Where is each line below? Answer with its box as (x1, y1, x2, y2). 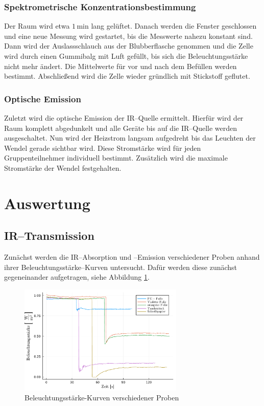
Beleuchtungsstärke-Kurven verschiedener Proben (25, 392, 179, 403)
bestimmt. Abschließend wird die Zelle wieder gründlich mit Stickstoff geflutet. (4, 71, 250, 81)
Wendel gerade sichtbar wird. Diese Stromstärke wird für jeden (4, 142, 201, 153)
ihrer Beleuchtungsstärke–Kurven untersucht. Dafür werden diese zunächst (4, 261, 237, 272)
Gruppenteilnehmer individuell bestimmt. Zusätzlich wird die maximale (4, 152, 228, 163)
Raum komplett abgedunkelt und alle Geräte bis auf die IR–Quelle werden (4, 122, 237, 133)
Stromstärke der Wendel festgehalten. (4, 162, 122, 173)
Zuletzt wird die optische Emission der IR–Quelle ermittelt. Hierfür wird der (4, 112, 244, 123)
